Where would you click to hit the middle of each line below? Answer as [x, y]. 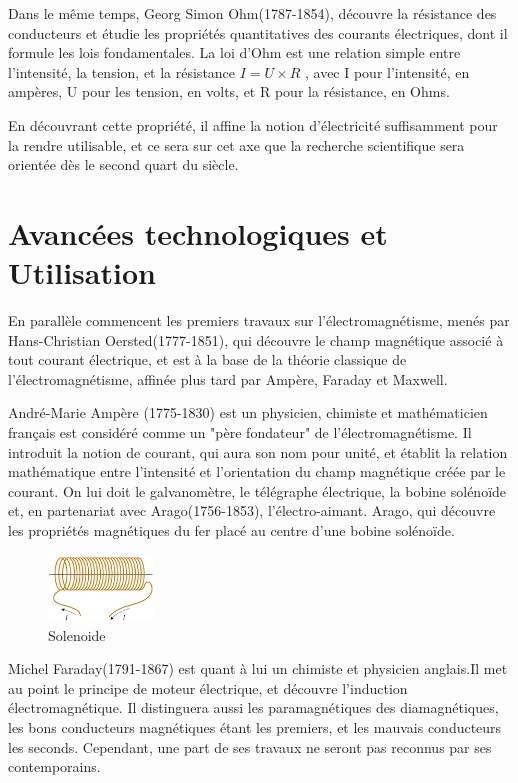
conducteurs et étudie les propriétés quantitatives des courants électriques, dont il [258, 32]
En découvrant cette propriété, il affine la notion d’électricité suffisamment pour [253, 124]
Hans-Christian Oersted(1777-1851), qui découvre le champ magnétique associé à [256, 339]
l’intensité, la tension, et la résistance [122, 71]
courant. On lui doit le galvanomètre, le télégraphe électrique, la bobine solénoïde [257, 490]
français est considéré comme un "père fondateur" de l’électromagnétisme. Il [240, 432]
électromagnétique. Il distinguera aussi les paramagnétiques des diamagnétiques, [253, 707]
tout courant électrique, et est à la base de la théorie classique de [207, 359]
